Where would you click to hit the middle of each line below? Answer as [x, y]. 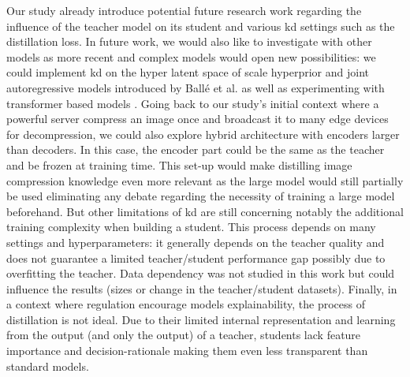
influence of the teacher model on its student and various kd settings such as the [201, 26]
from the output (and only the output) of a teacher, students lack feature [184, 335]
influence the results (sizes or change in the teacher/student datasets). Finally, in [202, 288]
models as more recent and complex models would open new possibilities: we [191, 56]
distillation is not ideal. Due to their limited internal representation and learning [201, 319]
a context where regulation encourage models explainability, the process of [186, 304]
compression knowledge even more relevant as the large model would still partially [205, 180]
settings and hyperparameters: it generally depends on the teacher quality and [196, 242]
